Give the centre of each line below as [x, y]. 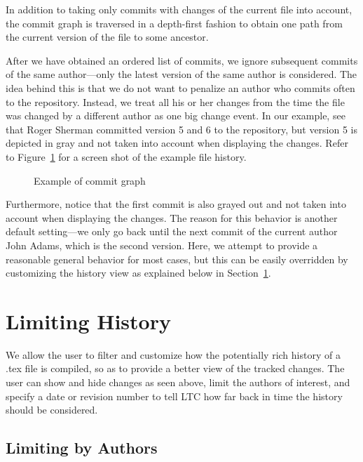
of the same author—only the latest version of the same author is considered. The [181, 74]
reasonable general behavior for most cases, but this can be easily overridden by [177, 259]
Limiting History [88, 321]
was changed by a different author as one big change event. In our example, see [176, 115]
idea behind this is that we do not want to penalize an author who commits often [180, 87]
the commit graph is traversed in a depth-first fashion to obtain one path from [174, 23]
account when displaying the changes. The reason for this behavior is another [172, 217]
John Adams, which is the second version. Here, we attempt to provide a [162, 245]
